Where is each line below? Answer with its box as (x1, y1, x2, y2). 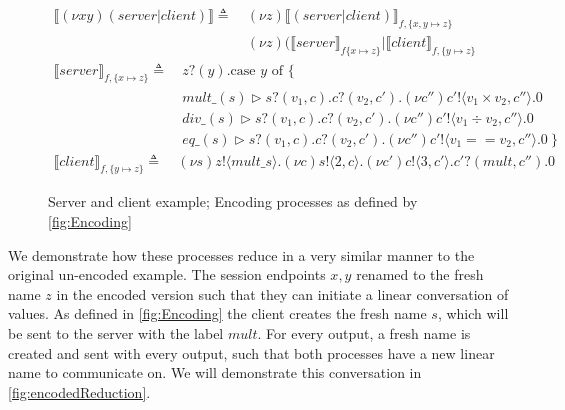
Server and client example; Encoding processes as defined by (48, 191, 418, 212)
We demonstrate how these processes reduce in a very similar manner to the (8, 244, 475, 265)
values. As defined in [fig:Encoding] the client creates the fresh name (8, 303, 427, 324)
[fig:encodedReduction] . (8, 381, 151, 402)
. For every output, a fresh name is (257, 322, 471, 343)
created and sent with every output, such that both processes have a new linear (8, 342, 495, 363)
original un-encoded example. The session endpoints (8, 264, 326, 285)
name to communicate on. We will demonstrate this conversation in (8, 362, 422, 383)
